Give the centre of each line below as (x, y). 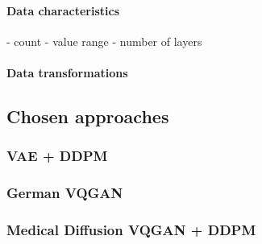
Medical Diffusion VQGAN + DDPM (131, 229)
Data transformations (67, 72)
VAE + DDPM (57, 156)
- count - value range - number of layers (104, 41)
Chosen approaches (88, 116)
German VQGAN (65, 193)
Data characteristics (63, 10)
